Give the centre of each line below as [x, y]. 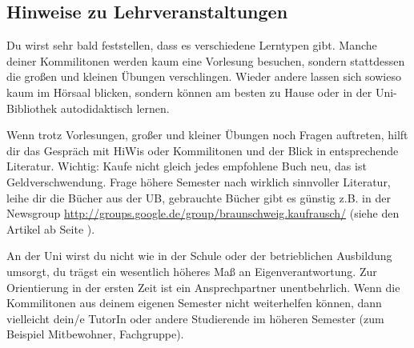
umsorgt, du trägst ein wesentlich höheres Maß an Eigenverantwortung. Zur [192, 271]
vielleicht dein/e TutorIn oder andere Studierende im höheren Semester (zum [195, 318]
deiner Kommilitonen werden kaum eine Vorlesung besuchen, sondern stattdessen [206, 60]
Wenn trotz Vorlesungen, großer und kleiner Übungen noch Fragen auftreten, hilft [207, 135]
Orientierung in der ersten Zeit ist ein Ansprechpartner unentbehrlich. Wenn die [203, 287]
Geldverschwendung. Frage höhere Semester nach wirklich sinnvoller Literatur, [199, 181]
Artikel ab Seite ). [51, 228]
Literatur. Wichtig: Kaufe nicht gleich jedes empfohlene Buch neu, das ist [187, 166]
